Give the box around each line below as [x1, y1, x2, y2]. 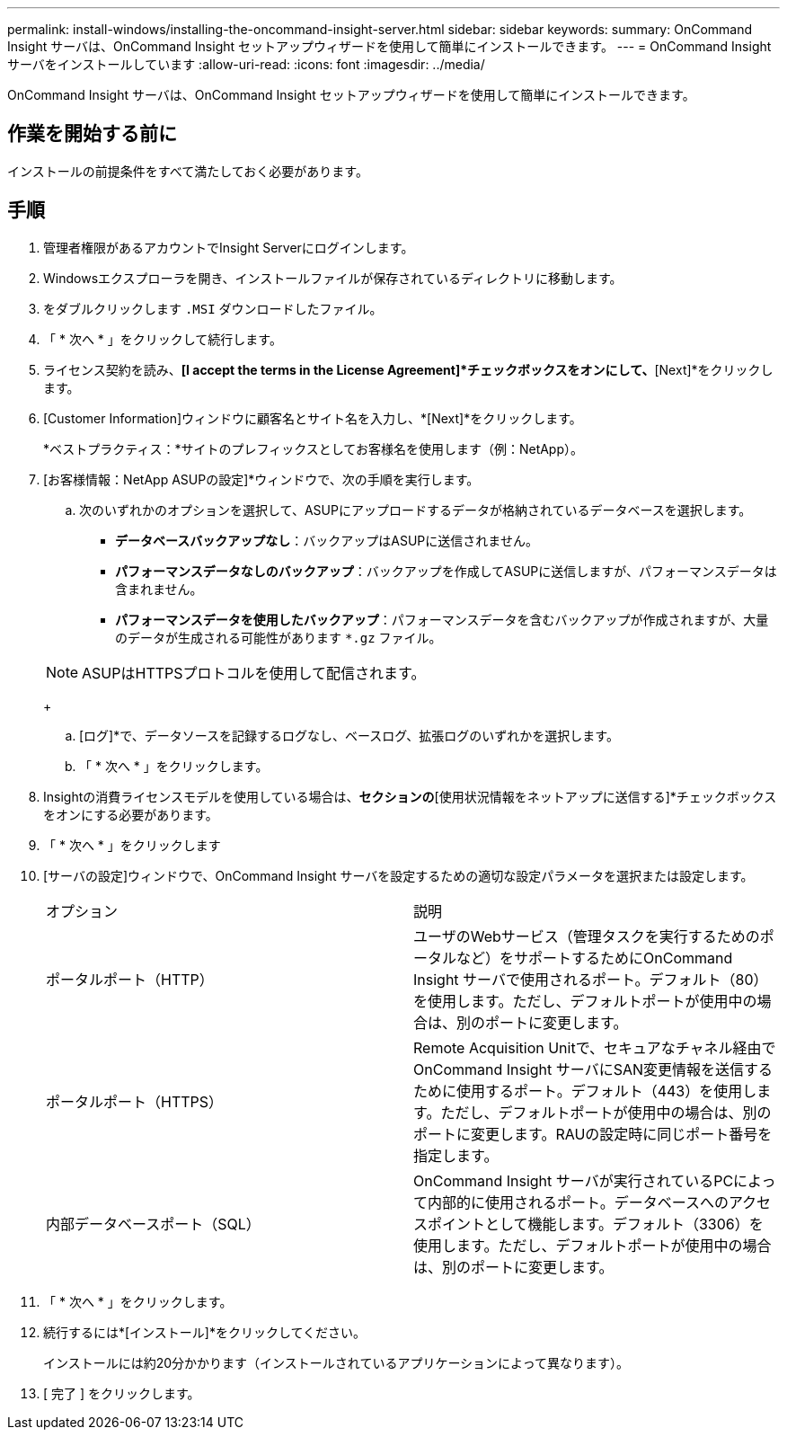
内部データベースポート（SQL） [46, 1214, 261, 1233]
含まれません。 [115, 581, 203, 597]
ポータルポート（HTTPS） [46, 1092, 224, 1111]
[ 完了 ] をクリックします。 [43, 1385, 200, 1401]
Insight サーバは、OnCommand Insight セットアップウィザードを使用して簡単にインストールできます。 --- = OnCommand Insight [7, 39, 772, 54]
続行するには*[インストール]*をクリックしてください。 [43, 1324, 367, 1340]
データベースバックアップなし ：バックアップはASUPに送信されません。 [115, 532, 538, 548]
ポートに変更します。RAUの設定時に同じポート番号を [413, 1124, 773, 1143]
